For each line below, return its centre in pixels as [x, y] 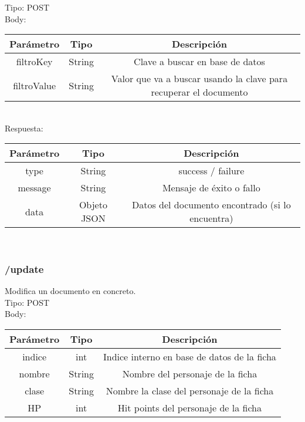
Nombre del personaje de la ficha [190, 373]
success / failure [211, 171]
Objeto [93, 205]
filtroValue [35, 85]
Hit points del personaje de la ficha [189, 407]
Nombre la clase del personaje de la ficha [190, 390]
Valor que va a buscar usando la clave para [199, 79]
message [34, 188]
